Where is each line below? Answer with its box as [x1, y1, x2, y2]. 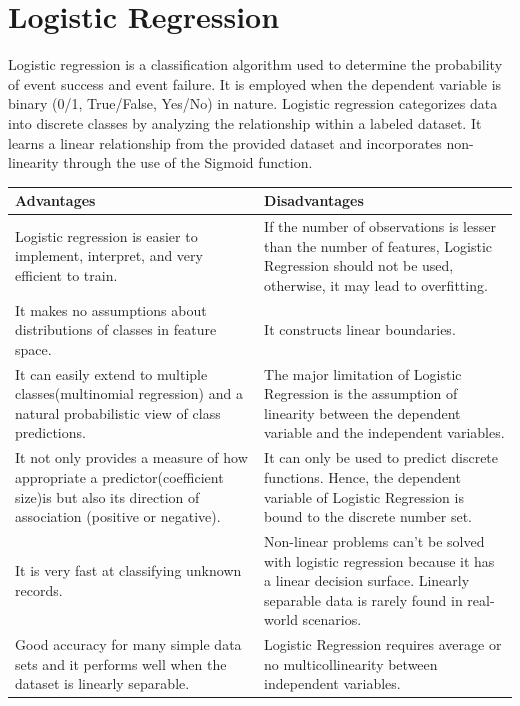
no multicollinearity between [264, 653, 438, 674]
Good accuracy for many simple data [15, 634, 242, 655]
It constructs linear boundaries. [264, 319, 456, 340]
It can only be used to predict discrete [264, 447, 499, 468]
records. [15, 579, 63, 600]
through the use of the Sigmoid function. [63, 152, 313, 173]
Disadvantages [264, 190, 364, 211]
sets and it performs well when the [15, 653, 227, 674]
